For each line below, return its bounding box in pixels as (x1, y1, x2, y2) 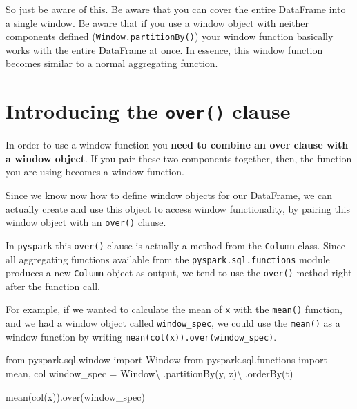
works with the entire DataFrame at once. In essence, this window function (6, 42, 323, 57)
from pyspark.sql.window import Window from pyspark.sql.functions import (6, 352, 327, 367)
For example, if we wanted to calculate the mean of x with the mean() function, (6, 302, 342, 316)
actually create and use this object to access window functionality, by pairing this (6, 201, 351, 216)
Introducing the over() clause (6, 97, 291, 125)
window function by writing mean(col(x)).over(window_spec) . (6, 329, 277, 343)
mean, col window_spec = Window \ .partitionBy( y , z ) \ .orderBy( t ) (6, 366, 293, 381)
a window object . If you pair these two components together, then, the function (6, 151, 352, 165)
